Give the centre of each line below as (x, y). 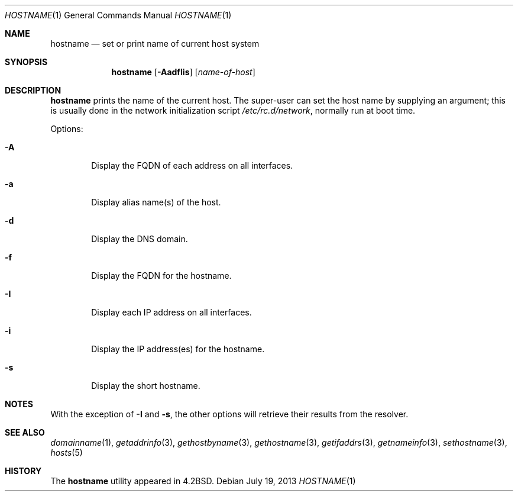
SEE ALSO (25, 432)
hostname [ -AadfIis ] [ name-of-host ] (183, 72)
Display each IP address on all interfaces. (171, 312)
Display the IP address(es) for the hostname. (178, 349)
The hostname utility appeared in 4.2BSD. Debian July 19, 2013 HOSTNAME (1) (203, 481)
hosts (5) (67, 452)
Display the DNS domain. (140, 239)
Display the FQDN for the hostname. (161, 276)
